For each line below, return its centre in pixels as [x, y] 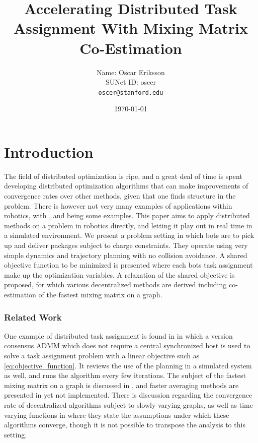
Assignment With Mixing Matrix [131, 28]
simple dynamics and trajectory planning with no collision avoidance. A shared [126, 255]
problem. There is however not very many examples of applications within [118, 205]
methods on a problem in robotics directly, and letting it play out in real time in [128, 225]
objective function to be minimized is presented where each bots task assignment [128, 265]
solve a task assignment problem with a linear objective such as [102, 355]
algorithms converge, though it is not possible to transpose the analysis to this [125, 425]
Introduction [49, 151]
